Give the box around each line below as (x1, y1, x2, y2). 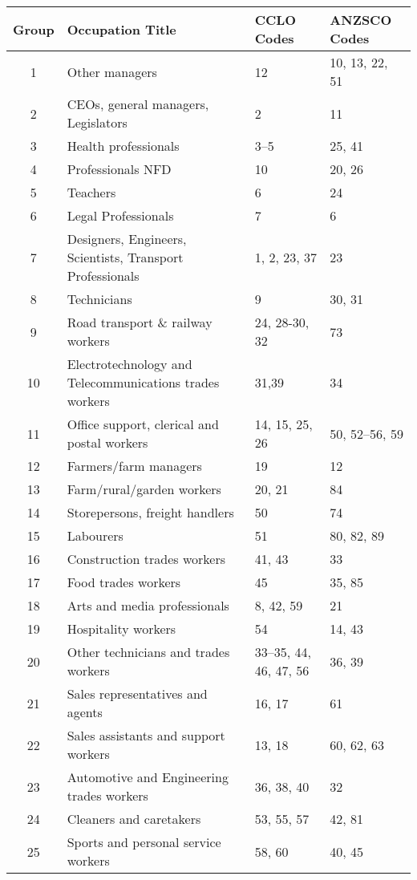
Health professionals (67, 136, 180, 155)
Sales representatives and (67, 684, 208, 703)
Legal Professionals (67, 206, 174, 225)
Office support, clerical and (67, 415, 219, 433)
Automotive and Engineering (67, 768, 229, 786)
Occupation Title (67, 19, 176, 39)
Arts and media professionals (67, 596, 229, 614)
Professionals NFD (67, 160, 172, 178)
